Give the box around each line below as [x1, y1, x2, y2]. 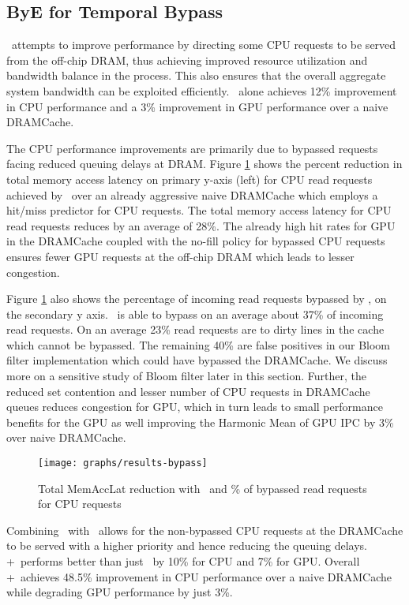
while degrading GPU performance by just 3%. [6, 584, 233, 600]
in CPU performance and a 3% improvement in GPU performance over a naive [6, 98, 388, 114]
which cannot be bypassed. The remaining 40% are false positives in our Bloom [6, 336, 391, 353]
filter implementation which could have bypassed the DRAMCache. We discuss [6, 352, 388, 368]
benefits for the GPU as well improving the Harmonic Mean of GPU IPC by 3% [6, 413, 394, 430]
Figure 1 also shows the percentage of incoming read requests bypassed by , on [6, 290, 387, 307]
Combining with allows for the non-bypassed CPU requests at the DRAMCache [6, 521, 403, 538]
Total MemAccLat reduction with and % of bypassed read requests [38, 480, 367, 496]
